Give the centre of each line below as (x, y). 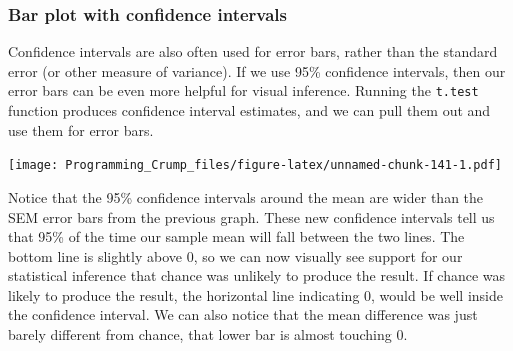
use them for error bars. (81, 129)
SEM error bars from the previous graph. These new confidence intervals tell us (251, 216)
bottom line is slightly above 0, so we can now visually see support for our (235, 255)
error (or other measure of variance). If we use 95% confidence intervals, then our (257, 70)
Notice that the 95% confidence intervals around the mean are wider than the (246, 196)
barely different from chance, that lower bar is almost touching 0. (208, 334)
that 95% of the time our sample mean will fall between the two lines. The (236, 236)
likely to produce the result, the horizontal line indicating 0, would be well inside (255, 294)
